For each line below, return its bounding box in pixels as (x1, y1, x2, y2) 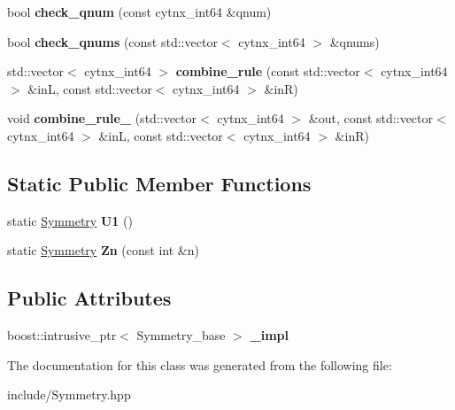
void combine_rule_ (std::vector (7, 109, 197, 128)
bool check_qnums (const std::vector (7, 32, 218, 50)
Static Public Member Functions (7, 169, 312, 197)
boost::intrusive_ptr (7, 326, 117, 344)
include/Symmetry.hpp (7, 385, 131, 404)
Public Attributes (7, 284, 172, 312)
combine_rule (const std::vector (175, 62, 360, 81)
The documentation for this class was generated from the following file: (7, 355, 392, 374)
